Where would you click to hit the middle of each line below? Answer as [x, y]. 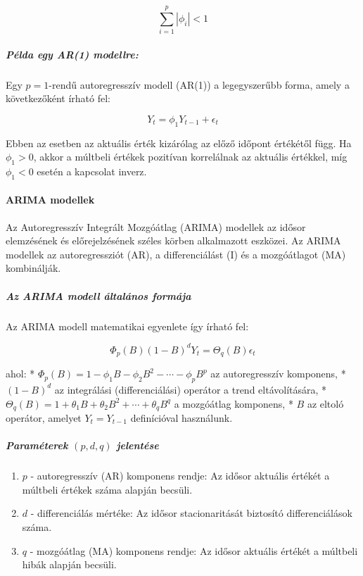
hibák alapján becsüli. [69, 564]
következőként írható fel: [58, 98]
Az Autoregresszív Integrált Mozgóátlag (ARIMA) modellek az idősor [156, 226]
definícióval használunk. [181, 417]
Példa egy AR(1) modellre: [72, 54]
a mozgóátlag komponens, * [234, 403]
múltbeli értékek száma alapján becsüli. [107, 489]
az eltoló [325, 403]
